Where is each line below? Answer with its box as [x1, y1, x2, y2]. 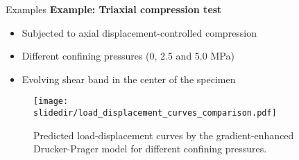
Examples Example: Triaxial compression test [6, 2, 222, 16]
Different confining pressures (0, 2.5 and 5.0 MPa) [22, 48, 234, 63]
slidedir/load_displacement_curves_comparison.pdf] [33, 108, 277, 118]
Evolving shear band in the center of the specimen [22, 71, 236, 86]
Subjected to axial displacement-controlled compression [22, 25, 257, 39]
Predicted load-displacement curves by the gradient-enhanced [33, 127, 294, 142]
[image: [33, 96, 69, 107]
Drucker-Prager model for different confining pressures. [33, 141, 267, 156]
